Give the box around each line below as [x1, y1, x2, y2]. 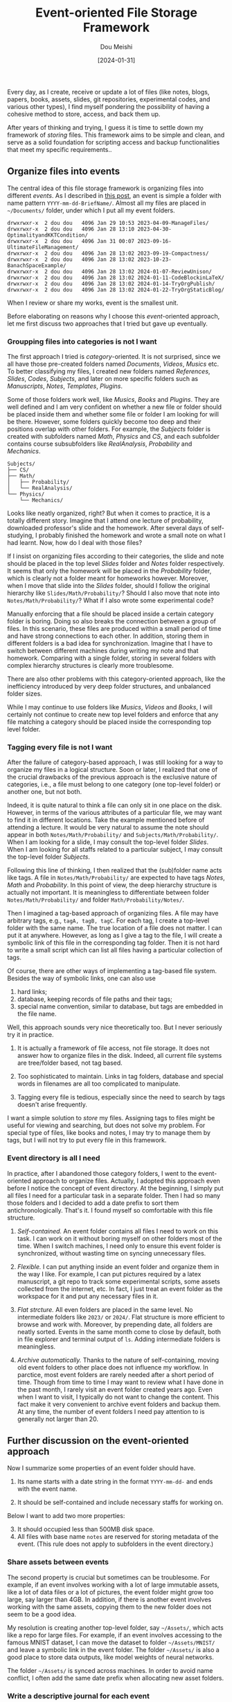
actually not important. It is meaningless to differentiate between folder [7, 888, 210, 897]
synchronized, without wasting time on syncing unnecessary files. [17, 1249, 206, 1257]
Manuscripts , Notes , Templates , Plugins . [7, 382, 123, 390]
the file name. [17, 1010, 57, 1018]
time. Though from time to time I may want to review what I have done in [17, 1378, 224, 1386]
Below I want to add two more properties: [7, 1512, 125, 1520]
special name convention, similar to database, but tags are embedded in [17, 1002, 224, 1011]
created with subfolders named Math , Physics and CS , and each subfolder [7, 432, 220, 441]
